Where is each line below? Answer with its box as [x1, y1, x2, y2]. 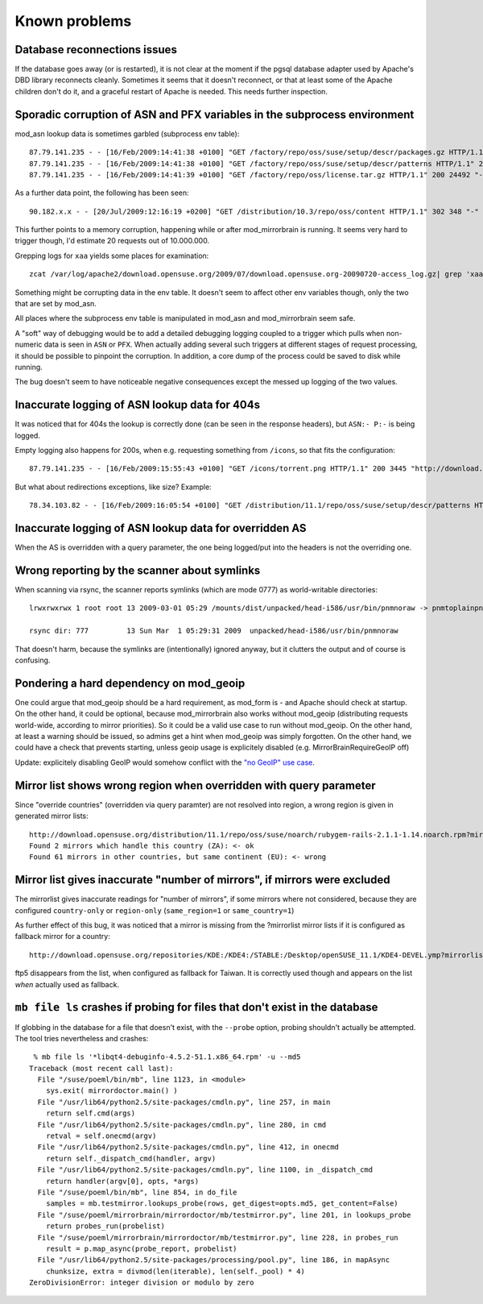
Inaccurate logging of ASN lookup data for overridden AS [14, 521, 307, 535]
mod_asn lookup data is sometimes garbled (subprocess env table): [14, 129, 240, 139]
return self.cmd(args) [45, 1109, 136, 1118]
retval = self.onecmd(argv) [45, 1132, 157, 1140]
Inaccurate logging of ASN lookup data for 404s [14, 398, 261, 412]
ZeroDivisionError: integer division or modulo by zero [29, 1278, 254, 1287]
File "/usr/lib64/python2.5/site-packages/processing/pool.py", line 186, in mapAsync [37, 1256, 390, 1265]
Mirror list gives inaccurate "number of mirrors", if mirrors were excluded [14, 873, 390, 887]
